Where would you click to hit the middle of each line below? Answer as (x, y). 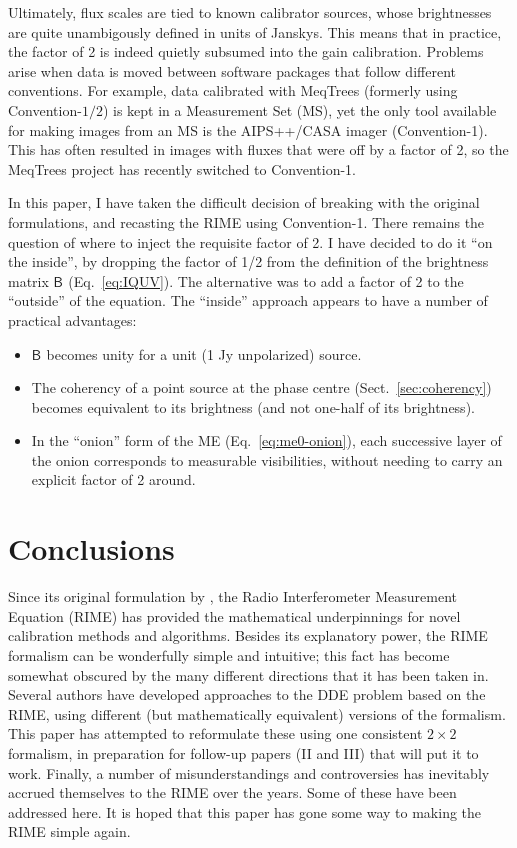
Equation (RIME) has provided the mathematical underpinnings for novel (234, 615)
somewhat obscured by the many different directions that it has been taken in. (248, 674)
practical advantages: (72, 319)
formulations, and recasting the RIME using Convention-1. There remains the (246, 221)
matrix (28, 280)
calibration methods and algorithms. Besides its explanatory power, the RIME (248, 635)
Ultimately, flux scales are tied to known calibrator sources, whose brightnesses (250, 12)
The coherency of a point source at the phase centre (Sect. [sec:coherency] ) (261, 387)
